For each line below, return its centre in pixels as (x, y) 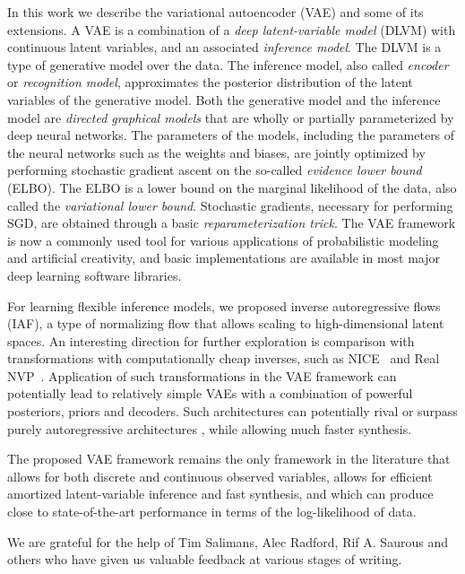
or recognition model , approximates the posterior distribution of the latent (210, 82)
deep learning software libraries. (95, 275)
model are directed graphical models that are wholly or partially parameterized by (231, 117)
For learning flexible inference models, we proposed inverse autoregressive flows (224, 305)
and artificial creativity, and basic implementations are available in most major (224, 258)
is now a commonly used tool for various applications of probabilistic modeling (223, 240)
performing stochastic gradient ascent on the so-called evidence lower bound (215, 170)
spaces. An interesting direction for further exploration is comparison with (211, 340)
